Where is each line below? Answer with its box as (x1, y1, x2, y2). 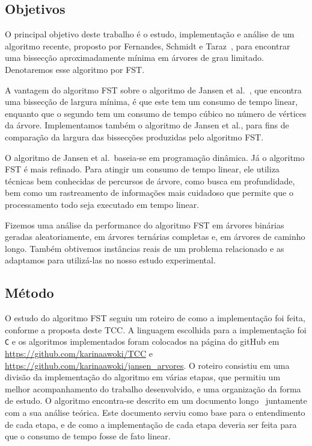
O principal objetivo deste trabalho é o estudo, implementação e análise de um (5, 28, 295, 40)
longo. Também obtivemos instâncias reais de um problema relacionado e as (5, 242, 284, 254)
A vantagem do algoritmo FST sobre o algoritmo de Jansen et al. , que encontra (5, 83, 302, 96)
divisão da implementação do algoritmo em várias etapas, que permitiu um (5, 371, 281, 383)
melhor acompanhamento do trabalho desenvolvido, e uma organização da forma (5, 382, 301, 395)
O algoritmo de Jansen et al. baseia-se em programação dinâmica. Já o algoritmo (5, 151, 305, 163)
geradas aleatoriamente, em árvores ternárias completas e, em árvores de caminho (5, 230, 305, 243)
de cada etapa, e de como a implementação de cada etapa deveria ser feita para (5, 418, 297, 430)
